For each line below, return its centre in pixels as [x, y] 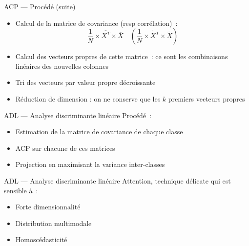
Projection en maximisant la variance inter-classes [90, 164]
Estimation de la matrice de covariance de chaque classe [99, 132]
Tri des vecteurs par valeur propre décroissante [85, 82]
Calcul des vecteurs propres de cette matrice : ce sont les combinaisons [122, 56]
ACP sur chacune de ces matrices [65, 148]
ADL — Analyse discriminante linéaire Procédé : [78, 115]
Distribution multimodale [53, 223]
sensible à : [21, 190]
